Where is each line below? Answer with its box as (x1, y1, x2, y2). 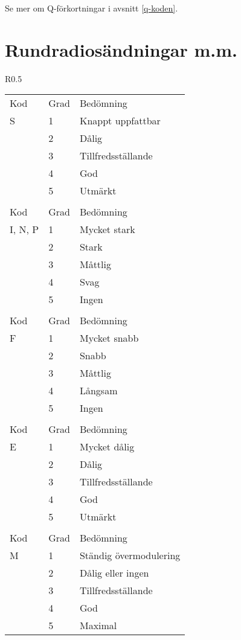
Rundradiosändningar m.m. (5, 37, 237, 62)
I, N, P (10, 222, 39, 237)
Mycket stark (79, 222, 135, 237)
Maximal (79, 618, 117, 633)
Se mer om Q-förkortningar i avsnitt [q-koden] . (5, 2, 178, 14)
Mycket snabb (79, 331, 139, 345)
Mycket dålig (79, 440, 135, 454)
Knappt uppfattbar (79, 114, 161, 128)
